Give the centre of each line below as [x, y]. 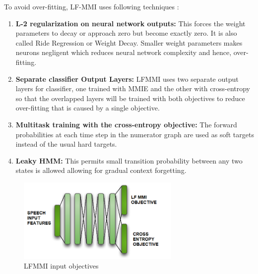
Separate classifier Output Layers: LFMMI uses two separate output [127, 79]
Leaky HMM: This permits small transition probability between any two [129, 160]
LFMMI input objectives [61, 266]
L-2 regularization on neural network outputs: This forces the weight [130, 23]
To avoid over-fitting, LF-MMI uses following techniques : [92, 6]
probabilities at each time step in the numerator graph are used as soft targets [135, 134]
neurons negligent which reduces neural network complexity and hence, [124, 52]
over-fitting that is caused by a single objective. [88, 108]
